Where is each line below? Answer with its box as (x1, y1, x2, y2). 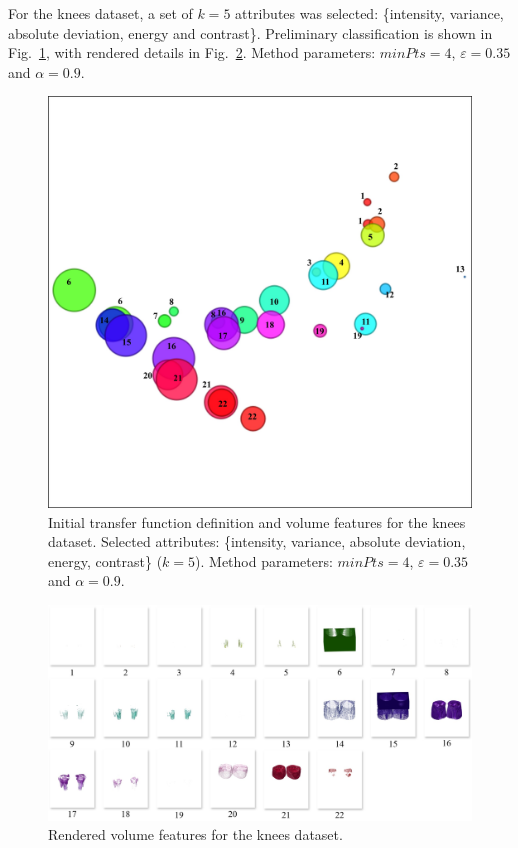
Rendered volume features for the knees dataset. (48, 824, 343, 845)
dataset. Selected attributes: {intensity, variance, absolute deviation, (48, 531, 466, 552)
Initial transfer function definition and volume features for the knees (48, 511, 466, 532)
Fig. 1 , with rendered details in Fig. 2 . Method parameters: (8, 42, 376, 63)
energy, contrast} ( (48, 550, 163, 571)
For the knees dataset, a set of (8, 3, 193, 23)
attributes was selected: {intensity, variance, (235, 3, 504, 23)
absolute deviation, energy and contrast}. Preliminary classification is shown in (8, 22, 493, 43)
